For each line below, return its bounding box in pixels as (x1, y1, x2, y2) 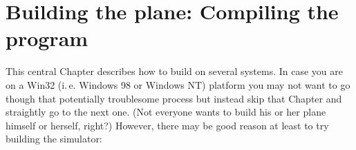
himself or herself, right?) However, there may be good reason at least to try (6, 118, 329, 132)
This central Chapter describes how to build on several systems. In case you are (6, 64, 344, 78)
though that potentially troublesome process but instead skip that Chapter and (6, 91, 342, 105)
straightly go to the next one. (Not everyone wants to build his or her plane (6, 105, 326, 119)
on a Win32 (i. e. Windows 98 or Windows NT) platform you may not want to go (6, 77, 350, 92)
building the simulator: (6, 131, 102, 146)
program (6, 24, 88, 52)
